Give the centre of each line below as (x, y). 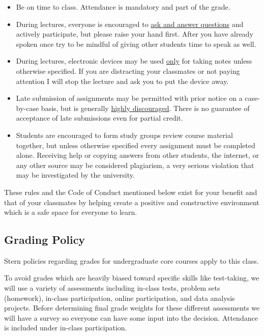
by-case (27, 108)
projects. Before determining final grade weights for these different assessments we (132, 308)
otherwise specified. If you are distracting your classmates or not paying (128, 71)
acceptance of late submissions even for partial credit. (99, 118)
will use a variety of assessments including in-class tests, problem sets (112, 288)
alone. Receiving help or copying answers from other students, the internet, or (137, 155)
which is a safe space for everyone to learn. (71, 212)
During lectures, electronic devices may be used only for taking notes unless (134, 61)
